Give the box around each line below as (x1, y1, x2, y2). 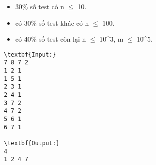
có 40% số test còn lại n (15, 34, 86, 44)
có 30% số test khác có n (15, 17, 89, 28)
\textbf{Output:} (4, 140, 60, 147)
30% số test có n (15, 1, 64, 11)
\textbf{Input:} (4, 51, 56, 58)
